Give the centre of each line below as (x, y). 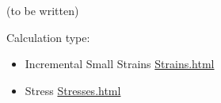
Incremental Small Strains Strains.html (120, 64)
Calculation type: (48, 37)
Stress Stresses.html (73, 90)
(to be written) (43, 10)
